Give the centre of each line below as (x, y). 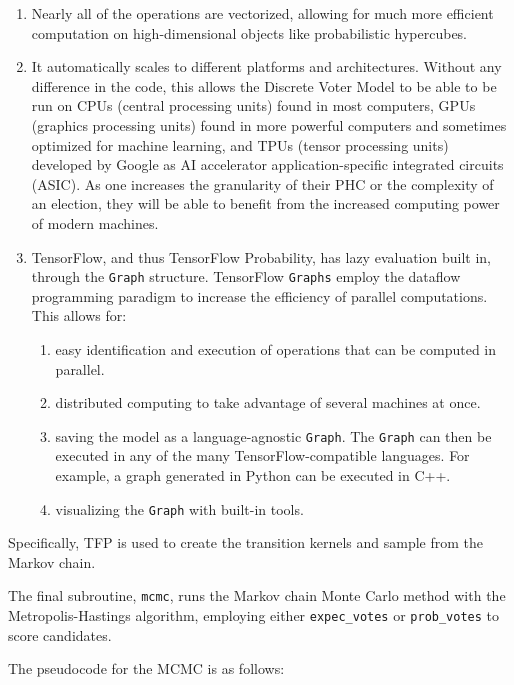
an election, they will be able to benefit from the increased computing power (265, 203)
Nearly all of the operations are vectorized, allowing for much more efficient (262, 13)
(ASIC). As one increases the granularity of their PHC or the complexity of (262, 183)
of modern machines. (95, 222)
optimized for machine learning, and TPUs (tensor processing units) (240, 144)
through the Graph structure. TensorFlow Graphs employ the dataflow (246, 276)
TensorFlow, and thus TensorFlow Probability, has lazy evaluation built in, (261, 256)
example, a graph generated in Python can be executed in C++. (253, 475)
